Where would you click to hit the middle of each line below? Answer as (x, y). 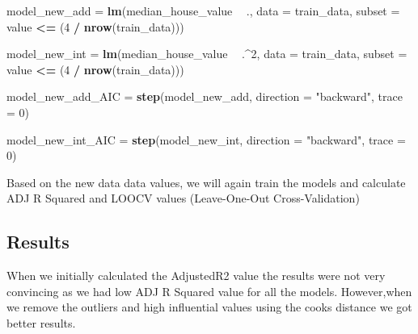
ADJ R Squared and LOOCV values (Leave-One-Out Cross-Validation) (183, 198)
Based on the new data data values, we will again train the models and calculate (206, 182)
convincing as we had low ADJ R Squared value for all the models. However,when (209, 291)
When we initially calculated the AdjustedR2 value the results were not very (196, 276)
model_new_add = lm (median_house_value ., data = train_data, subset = (203, 10)
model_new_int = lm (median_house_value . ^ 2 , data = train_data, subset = (207, 54)
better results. (41, 322)
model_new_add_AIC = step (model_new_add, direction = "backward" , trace (205, 96)
